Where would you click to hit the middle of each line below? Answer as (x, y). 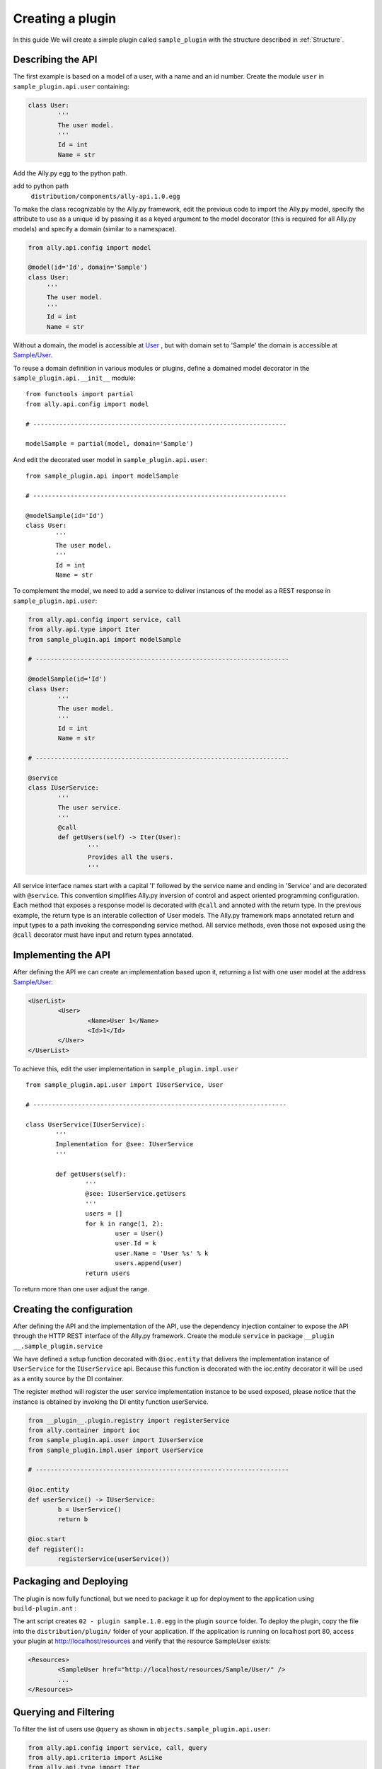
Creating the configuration (73, 1309)
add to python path (41, 186)
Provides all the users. (131, 857)
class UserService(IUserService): (85, 1124)
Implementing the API (62, 955)
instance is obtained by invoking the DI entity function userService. (111, 1402)
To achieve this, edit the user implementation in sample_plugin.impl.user (126, 1068)
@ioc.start (47, 1539)
